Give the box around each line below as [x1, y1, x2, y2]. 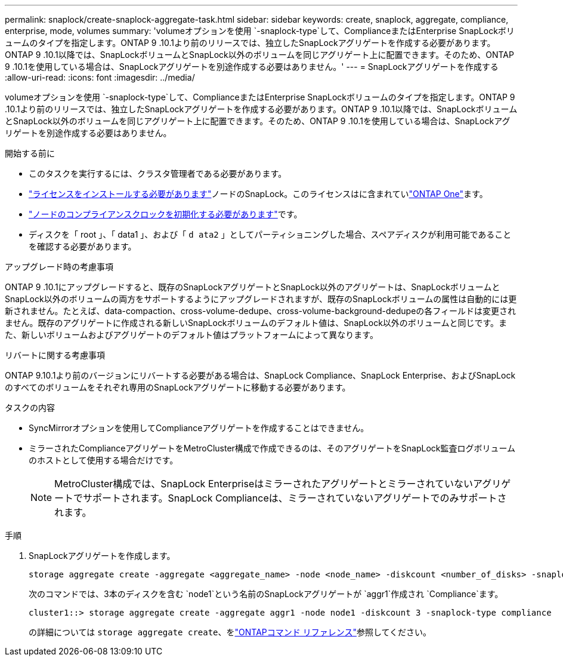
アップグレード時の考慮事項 [5, 262, 113, 272]
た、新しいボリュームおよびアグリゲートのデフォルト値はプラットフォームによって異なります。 [5, 330, 378, 340]
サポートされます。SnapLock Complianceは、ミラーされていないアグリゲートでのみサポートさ [83, 492, 507, 504]
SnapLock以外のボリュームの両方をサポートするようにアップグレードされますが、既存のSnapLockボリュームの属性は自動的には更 [5, 294, 517, 304]
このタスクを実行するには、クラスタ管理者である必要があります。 [29, 168, 287, 179]
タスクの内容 [5, 402, 55, 413]
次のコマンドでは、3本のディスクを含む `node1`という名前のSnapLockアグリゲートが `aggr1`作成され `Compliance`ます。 [29, 589, 503, 599]
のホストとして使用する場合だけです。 [29, 455, 178, 465]
